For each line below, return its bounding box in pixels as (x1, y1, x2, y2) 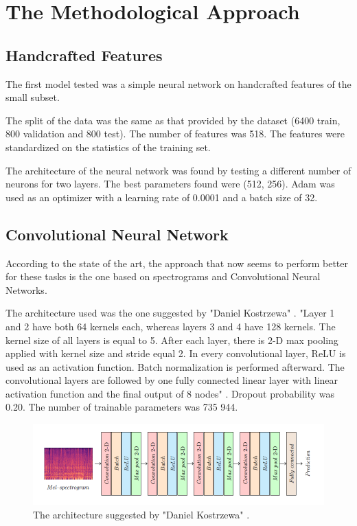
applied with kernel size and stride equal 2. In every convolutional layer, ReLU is (5, 346, 346, 361)
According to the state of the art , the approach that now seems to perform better (5, 255, 348, 270)
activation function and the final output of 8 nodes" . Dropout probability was (5, 386, 335, 400)
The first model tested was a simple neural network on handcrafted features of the (5, 76, 352, 91)
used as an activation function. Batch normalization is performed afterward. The (5, 359, 345, 374)
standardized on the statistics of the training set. (5, 139, 211, 154)
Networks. (5, 282, 47, 297)
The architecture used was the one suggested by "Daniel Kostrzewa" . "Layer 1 (5, 306, 335, 320)
